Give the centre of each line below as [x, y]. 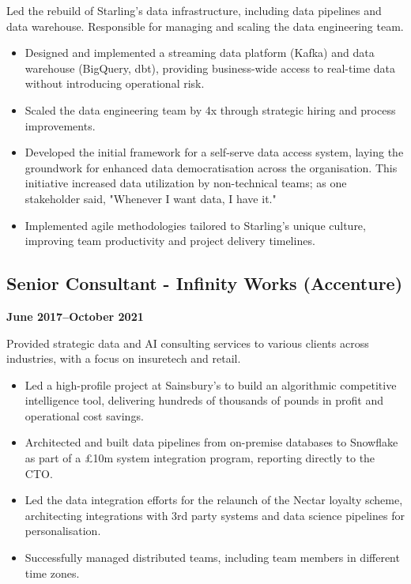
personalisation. [63, 531]
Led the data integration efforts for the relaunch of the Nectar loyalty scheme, [214, 500]
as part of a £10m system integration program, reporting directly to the [200, 458]
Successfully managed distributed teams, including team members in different [212, 558]
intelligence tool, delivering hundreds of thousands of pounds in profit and [204, 400]
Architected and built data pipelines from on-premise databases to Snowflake [211, 442]
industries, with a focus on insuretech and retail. [124, 358]
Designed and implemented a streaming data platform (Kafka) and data [200, 53]
